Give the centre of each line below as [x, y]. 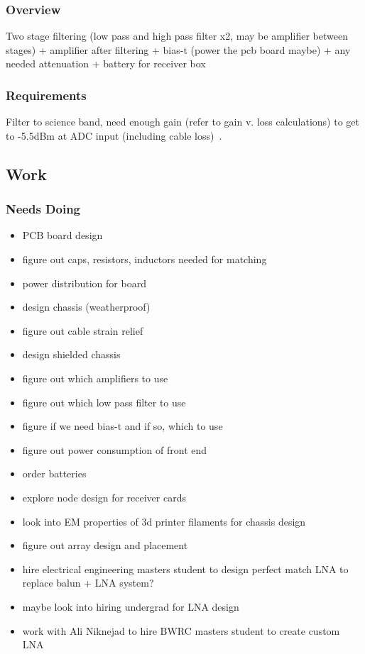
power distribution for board [84, 283]
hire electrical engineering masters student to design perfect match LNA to [185, 569]
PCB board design [62, 235]
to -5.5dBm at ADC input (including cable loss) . [114, 135]
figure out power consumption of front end [115, 449]
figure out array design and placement [105, 545]
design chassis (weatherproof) [86, 307]
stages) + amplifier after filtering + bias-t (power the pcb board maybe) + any [178, 49]
